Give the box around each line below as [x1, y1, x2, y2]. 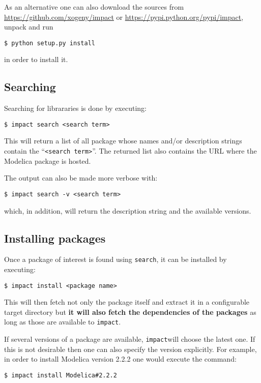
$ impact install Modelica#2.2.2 [4, 371, 117, 379]
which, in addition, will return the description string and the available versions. [4, 205, 251, 216]
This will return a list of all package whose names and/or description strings [4, 135, 242, 146]
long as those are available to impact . [4, 316, 121, 327]
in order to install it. [4, 54, 68, 65]
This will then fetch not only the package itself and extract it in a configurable [4, 297, 250, 307]
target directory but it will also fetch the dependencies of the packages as [4, 306, 256, 317]
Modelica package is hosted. [4, 155, 91, 166]
